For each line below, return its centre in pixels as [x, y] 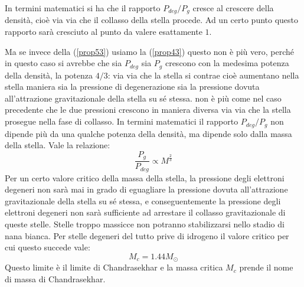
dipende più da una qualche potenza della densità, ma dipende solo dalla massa [148, 133]
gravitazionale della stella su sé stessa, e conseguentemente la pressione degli [143, 200]
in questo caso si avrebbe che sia [63, 63]
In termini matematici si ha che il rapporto [83, 8]
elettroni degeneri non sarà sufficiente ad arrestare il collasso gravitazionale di [145, 212]
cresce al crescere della [233, 8]
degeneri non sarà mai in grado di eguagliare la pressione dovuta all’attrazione [146, 189]
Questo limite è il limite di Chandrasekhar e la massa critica [114, 267]
